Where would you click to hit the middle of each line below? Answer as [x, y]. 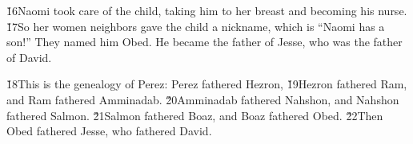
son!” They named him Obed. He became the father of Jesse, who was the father [204, 42]
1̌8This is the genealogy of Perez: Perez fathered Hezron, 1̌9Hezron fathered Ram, [207, 84]
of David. [29, 57]
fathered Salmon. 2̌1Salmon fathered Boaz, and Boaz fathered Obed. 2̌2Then [195, 115]
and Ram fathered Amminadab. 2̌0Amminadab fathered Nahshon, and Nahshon [203, 99]
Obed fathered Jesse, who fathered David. [109, 131]
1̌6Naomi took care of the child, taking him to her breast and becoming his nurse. [207, 10]
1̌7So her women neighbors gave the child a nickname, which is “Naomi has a [196, 26]
